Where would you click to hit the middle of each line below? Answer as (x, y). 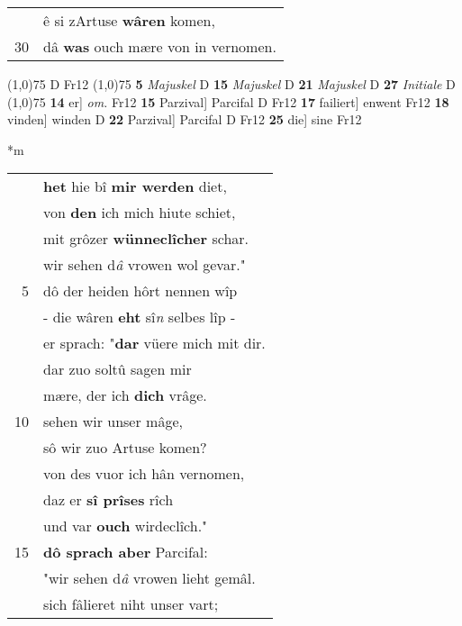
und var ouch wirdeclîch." (126, 526)
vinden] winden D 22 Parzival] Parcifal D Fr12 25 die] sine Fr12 (185, 119)
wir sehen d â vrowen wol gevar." (145, 265)
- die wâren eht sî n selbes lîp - (140, 317)
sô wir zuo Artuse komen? (125, 448)
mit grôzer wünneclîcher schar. (146, 239)
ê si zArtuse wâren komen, (129, 20)
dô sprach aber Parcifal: (126, 552)
